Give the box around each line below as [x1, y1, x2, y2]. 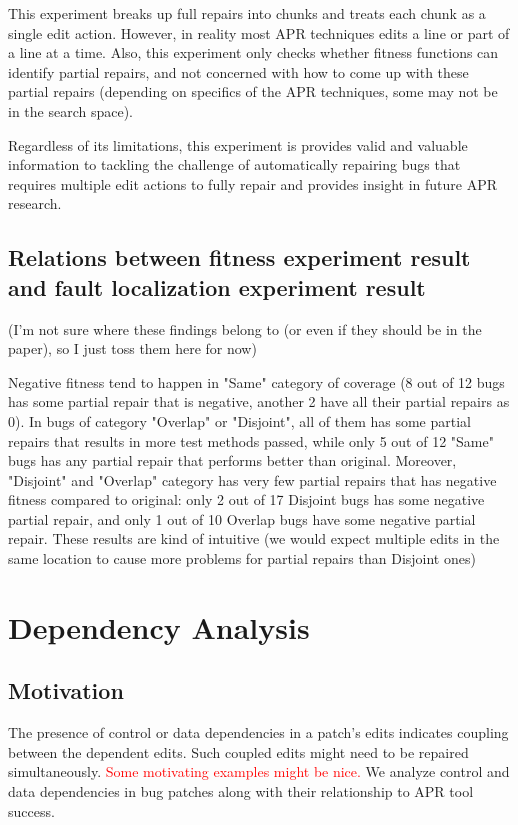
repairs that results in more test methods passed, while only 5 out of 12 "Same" [8, 430, 494, 451]
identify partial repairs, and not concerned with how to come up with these [8, 61, 469, 82]
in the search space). [8, 100, 134, 121]
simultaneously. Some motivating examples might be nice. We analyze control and [8, 761, 510, 782]
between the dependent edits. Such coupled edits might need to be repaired [8, 741, 469, 762]
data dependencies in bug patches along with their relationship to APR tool [8, 781, 474, 802]
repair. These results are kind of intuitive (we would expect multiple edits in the [8, 528, 500, 549]
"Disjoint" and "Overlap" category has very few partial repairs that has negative [8, 469, 497, 490]
